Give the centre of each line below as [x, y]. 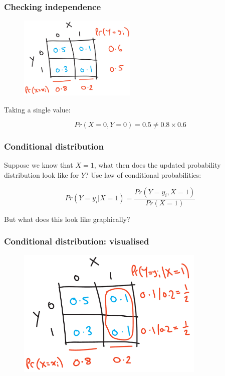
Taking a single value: [37, 109]
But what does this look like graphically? [67, 219]
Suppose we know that [39, 165]
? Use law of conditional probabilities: [143, 175]
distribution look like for [42, 175]
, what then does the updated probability [157, 165]
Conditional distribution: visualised [77, 241]
